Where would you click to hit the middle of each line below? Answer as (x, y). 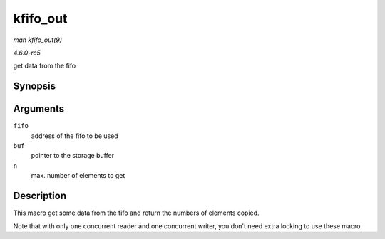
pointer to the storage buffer (72, 156)
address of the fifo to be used (75, 136)
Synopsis (35, 86)
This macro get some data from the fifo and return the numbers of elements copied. (136, 213)
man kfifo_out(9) (38, 40)
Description (40, 196)
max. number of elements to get (78, 176)
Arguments (39, 109)
